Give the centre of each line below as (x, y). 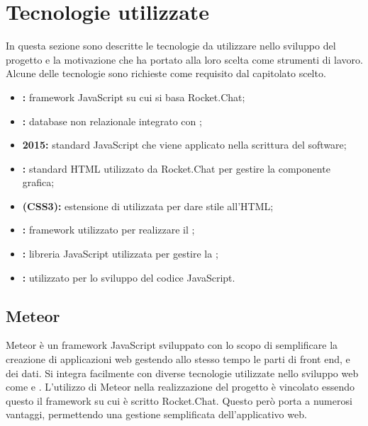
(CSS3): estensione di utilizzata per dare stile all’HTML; (148, 206)
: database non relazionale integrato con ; (112, 121)
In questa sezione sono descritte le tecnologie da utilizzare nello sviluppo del (171, 46)
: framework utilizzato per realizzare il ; (108, 230)
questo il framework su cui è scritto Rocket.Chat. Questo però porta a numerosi (179, 400)
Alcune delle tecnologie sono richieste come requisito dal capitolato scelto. (166, 73)
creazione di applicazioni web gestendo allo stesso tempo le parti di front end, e (178, 359)
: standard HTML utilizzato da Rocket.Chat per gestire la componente (176, 168)
